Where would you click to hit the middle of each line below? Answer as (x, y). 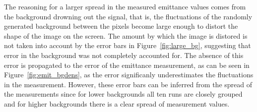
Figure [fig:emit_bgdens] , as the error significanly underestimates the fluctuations (129, 75)
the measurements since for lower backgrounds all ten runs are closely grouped (123, 94)
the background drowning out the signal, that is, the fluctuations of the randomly (128, 16)
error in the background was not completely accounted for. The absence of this (124, 55)
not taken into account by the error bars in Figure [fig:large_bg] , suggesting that (128, 45)
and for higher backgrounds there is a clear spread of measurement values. (117, 103)
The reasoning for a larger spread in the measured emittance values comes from (125, 6)
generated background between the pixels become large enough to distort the (121, 26)
